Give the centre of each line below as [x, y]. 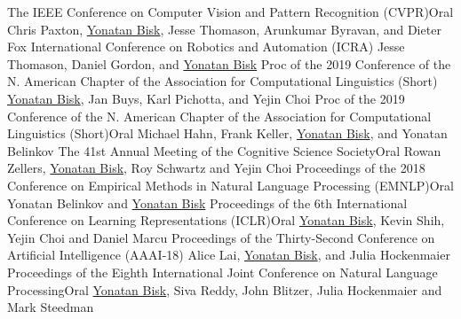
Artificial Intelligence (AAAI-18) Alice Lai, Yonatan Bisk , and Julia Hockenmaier [229, 255]
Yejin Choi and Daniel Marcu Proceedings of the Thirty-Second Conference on [221, 237]
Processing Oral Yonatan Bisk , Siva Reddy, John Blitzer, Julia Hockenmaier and [225, 289]
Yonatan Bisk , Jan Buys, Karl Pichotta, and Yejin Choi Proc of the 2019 [206, 98]
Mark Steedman [51, 307]
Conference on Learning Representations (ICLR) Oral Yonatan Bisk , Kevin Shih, [226, 220]
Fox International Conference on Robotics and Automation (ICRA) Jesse [206, 47]
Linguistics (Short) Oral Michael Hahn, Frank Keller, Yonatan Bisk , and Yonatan [227, 133]
